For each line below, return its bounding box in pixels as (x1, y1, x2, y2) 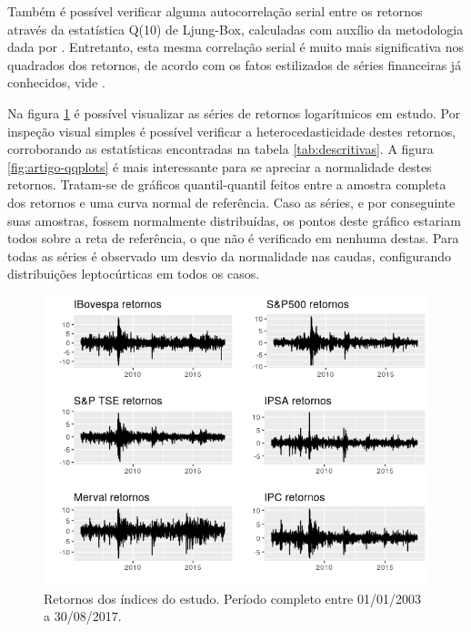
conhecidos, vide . (7, 73, 105, 92)
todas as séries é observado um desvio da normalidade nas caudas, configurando (7, 246, 452, 265)
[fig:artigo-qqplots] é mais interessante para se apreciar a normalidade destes (7, 157, 432, 176)
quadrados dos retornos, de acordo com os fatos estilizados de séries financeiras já (7, 55, 462, 74)
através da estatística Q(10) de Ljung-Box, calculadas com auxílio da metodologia (7, 19, 464, 38)
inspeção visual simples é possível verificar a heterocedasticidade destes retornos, (7, 121, 456, 140)
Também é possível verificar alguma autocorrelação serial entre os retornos (7, 2, 423, 20)
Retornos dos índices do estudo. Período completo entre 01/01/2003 (44, 588, 421, 607)
